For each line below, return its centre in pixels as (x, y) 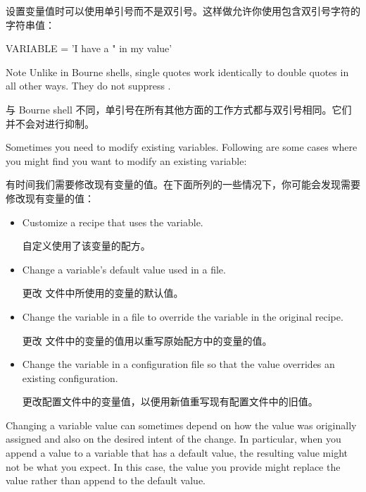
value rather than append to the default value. (106, 480)
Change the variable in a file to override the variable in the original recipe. (183, 316)
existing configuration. (70, 377)
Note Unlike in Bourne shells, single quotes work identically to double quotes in (177, 72)
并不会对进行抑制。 (50, 123)
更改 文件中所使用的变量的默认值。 (103, 293)
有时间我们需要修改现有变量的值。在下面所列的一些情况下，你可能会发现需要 (183, 184)
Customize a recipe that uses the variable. (113, 222)
